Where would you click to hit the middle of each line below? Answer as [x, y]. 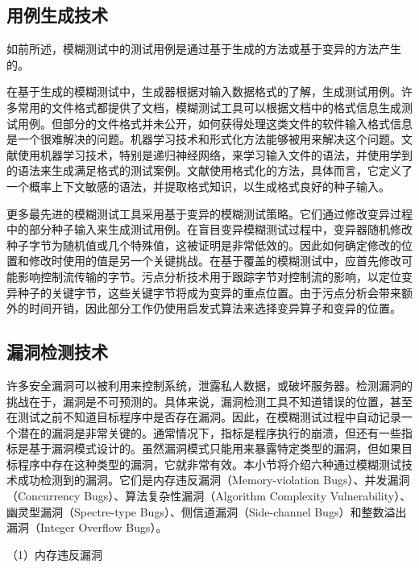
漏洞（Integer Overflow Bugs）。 [87, 527]
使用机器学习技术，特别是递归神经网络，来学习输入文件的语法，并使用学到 [215, 154]
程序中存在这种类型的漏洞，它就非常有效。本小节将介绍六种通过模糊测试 [209, 464]
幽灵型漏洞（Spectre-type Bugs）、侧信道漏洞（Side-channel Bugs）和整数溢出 [207, 511]
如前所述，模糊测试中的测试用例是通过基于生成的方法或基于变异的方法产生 [204, 49]
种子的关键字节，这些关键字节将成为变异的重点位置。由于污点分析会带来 [209, 292]
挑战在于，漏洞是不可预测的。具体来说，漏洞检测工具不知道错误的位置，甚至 [209, 401]
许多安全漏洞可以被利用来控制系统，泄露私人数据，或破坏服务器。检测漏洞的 [209, 385]
